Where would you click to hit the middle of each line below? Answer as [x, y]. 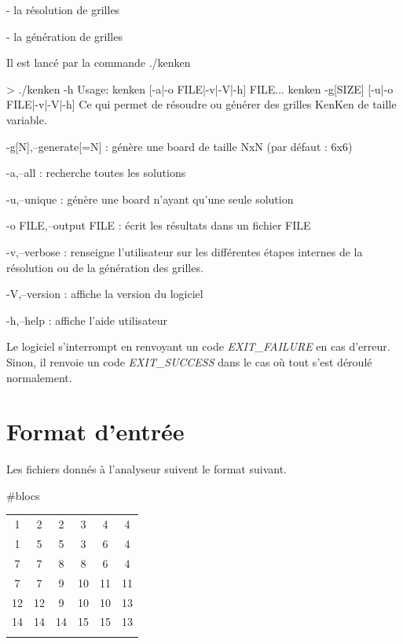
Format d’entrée [95, 431]
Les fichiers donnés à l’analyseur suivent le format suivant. [147, 469]
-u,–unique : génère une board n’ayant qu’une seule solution [150, 199]
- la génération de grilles [64, 36]
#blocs [23, 495]
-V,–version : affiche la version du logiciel [105, 294]
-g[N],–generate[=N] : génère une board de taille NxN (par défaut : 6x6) [180, 146]
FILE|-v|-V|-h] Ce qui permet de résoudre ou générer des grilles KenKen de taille [201, 104]
